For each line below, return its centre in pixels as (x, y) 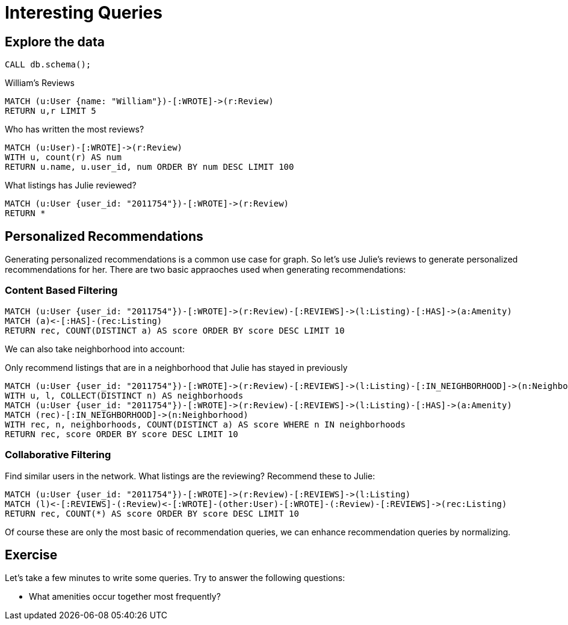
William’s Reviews (40, 83)
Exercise (31, 555)
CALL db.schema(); (48, 65)
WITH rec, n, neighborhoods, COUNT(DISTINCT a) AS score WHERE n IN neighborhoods (205, 424)
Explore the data (55, 42)
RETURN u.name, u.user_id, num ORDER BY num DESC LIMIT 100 (150, 167)
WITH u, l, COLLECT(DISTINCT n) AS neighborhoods (124, 395)
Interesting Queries (84, 13)
